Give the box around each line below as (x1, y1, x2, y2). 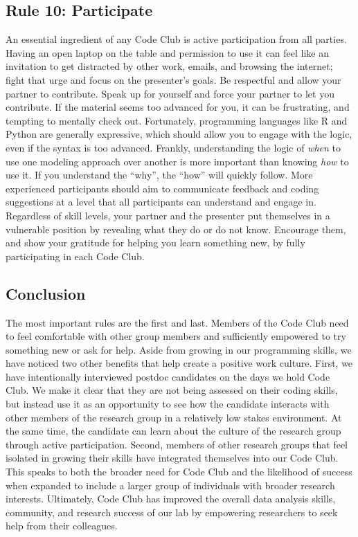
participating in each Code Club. (6, 248, 145, 263)
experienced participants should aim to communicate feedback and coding (6, 181, 319, 195)
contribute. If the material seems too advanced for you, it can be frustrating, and (6, 100, 350, 114)
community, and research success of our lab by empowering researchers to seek (6, 504, 338, 519)
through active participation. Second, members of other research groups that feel (6, 437, 348, 451)
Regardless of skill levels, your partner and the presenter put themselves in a (6, 208, 330, 222)
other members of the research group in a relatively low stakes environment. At (6, 410, 342, 424)
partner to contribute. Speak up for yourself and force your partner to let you (6, 86, 334, 100)
